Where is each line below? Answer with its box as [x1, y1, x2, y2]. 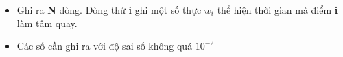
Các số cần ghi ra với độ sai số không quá [16, 39, 193, 53]
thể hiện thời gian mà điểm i [217, 3, 338, 16]
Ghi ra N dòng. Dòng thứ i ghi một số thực [16, 3, 202, 16]
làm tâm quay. [16, 16, 78, 30]
